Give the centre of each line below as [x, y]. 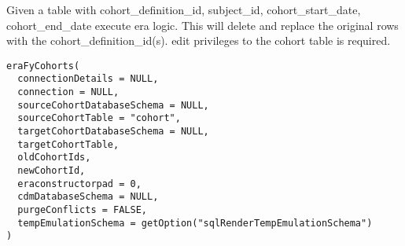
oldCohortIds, [54, 158]
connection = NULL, [68, 92]
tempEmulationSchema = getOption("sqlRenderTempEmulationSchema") [195, 223]
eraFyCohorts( [43, 66]
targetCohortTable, [68, 144]
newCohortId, [52, 171]
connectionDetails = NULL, [88, 79]
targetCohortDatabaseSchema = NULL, [113, 132]
